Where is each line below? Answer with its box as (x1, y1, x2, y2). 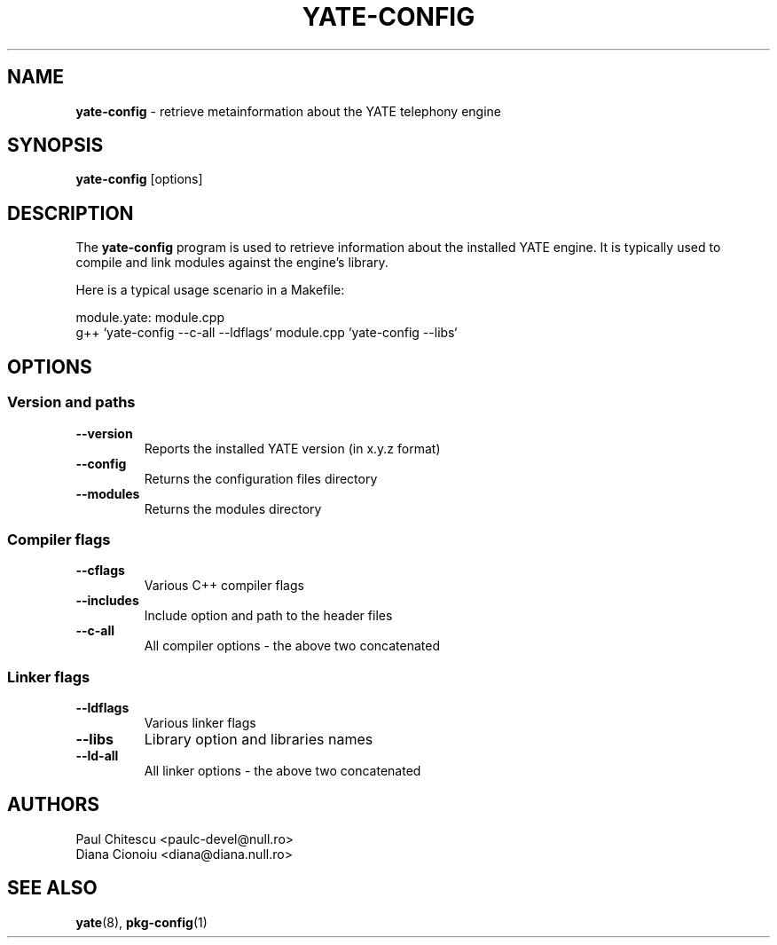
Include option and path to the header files (144, 608, 393, 624)
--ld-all (75, 748, 119, 763)
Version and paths (7, 393, 136, 412)
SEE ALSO (7, 877, 98, 900)
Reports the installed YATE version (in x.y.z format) (144, 440, 441, 456)
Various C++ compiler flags (144, 578, 304, 594)
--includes (75, 593, 139, 609)
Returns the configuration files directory (144, 470, 378, 486)
